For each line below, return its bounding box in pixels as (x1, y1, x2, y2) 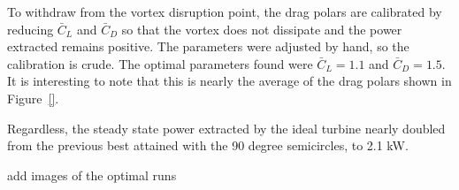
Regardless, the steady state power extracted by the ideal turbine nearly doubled (7, 118, 446, 137)
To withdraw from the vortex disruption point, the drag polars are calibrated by (7, 3, 442, 20)
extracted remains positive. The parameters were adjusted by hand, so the (7, 37, 409, 56)
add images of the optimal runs (7, 165, 177, 184)
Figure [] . (7, 88, 59, 107)
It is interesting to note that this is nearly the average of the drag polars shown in (7, 72, 452, 90)
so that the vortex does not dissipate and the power (121, 19, 402, 38)
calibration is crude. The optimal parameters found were (7, 54, 313, 72)
